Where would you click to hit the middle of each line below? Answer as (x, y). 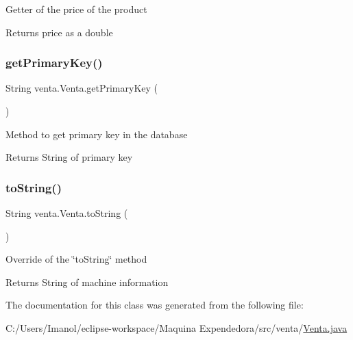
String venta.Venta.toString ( (67, 213)
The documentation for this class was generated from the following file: (155, 305)
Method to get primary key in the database (97, 134)
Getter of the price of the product (76, 9)
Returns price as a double (59, 32)
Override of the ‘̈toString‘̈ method (76, 259)
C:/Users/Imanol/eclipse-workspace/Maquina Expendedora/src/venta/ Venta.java (176, 327)
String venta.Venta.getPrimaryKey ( (82, 88)
